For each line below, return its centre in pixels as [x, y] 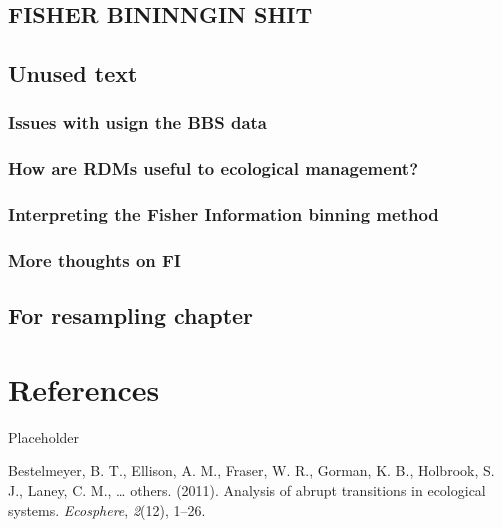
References [84, 388]
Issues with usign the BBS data [138, 122]
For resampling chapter [131, 315]
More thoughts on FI [94, 260]
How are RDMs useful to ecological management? [213, 168]
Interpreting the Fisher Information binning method [223, 214]
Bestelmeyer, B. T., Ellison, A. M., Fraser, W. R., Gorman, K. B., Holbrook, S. [251, 470]
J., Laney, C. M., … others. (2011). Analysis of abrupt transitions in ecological [247, 490]
